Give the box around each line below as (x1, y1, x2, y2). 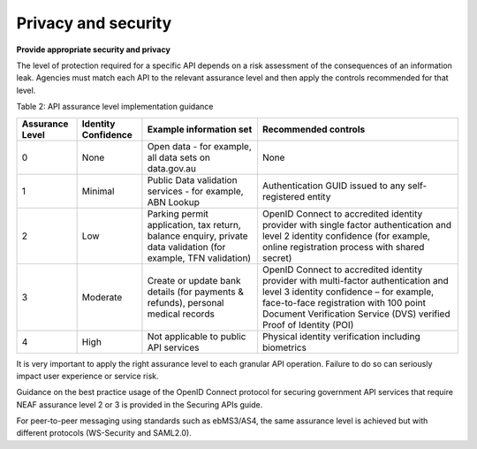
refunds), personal (147, 296, 224, 308)
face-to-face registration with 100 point (261, 296, 427, 308)
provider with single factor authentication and (261, 218, 452, 231)
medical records (147, 308, 216, 320)
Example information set (147, 123, 253, 135)
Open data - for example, (147, 140, 252, 152)
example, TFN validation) (147, 252, 252, 264)
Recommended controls (261, 123, 366, 135)
